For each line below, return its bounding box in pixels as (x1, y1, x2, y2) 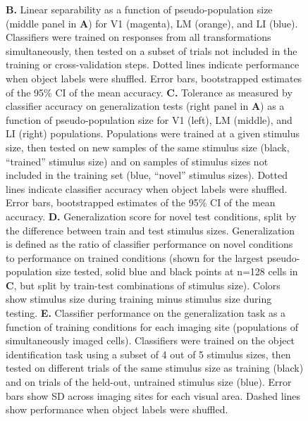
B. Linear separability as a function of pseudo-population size (6, 2, 273, 16)
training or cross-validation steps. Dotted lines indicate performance (6, 57, 300, 72)
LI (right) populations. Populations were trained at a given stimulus (6, 126, 300, 141)
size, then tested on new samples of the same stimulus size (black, (6, 139, 290, 154)
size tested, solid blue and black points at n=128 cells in (55, 264, 298, 279)
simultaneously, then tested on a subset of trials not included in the (6, 43, 297, 58)
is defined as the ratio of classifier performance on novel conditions (6, 237, 293, 251)
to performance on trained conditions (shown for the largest (6, 250, 264, 265)
